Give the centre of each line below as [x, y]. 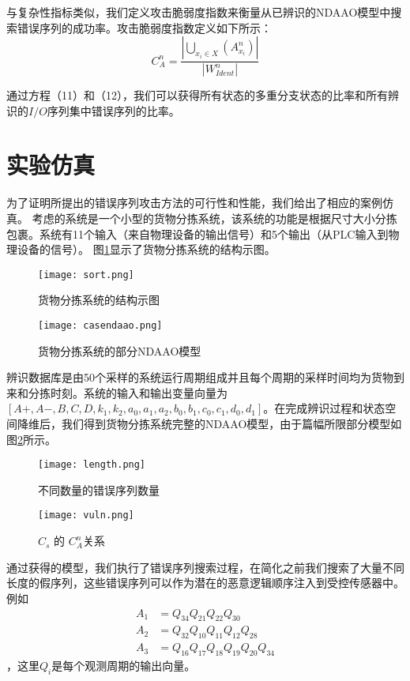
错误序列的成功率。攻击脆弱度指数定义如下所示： [144, 27]
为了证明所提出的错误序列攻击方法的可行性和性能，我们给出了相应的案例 [194, 203]
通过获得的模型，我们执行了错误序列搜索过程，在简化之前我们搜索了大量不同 [205, 567]
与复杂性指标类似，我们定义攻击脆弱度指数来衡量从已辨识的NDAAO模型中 [199, 12]
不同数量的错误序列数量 [99, 489]
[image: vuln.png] [86, 515]
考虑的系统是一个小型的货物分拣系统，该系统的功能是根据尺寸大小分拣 [214, 218]
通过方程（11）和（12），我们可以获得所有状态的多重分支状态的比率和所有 [197, 95]
